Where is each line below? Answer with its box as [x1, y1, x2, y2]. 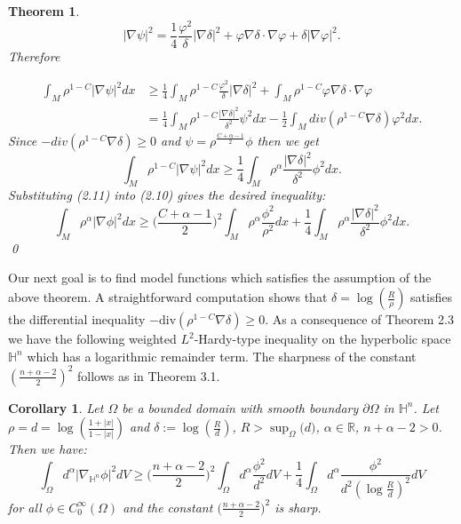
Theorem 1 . [8, 2, 80, 20]
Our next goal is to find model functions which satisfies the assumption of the [8, 268, 432, 287]
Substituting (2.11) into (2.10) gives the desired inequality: [8, 186, 326, 204]
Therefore [8, 46, 60, 65]
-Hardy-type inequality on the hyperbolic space [194, 329, 451, 348]
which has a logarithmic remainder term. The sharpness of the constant [27, 346, 417, 365]
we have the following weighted [8, 329, 177, 348]
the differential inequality [8, 310, 146, 329]
